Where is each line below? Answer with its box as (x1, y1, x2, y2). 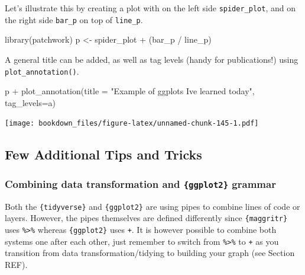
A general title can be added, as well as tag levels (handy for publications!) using (5, 53, 298, 65)
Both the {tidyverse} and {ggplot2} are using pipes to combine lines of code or (5, 200, 300, 212)
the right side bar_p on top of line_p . (5, 13, 143, 25)
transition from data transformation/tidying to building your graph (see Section (5, 247, 295, 259)
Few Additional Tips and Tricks (5, 145, 202, 164)
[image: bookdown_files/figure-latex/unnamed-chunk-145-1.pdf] (5, 119, 259, 128)
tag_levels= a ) (5, 96, 56, 108)
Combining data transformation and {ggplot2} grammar (5, 176, 276, 191)
